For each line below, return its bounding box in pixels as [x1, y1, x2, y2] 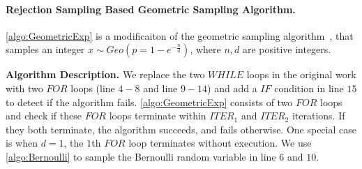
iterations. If [292, 108, 345, 123]
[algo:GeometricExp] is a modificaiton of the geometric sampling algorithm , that [6, 28, 354, 43]
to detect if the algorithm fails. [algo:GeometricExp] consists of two [6, 94, 293, 109]
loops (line [70, 80, 115, 95]
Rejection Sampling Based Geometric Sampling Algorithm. [6, 1, 296, 16]
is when [6, 135, 38, 150]
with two [6, 80, 43, 95]
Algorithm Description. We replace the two [6, 67, 205, 82]
